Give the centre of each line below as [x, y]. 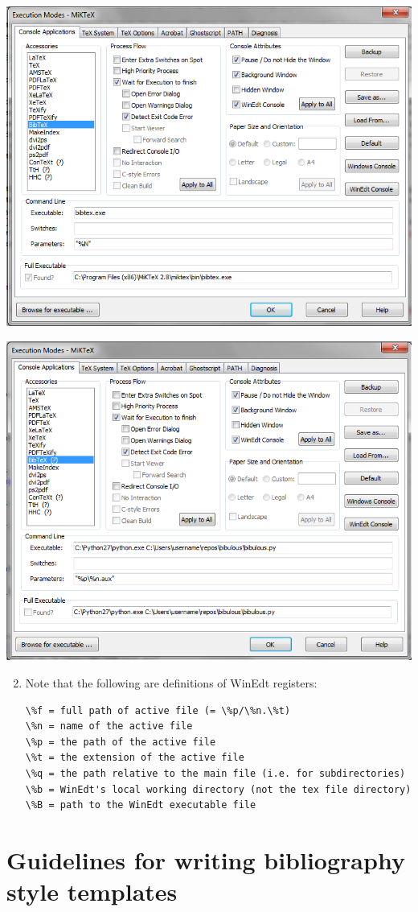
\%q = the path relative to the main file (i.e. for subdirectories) [215, 773]
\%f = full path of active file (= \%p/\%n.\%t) [158, 710]
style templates [92, 891]
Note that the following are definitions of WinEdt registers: [171, 683]
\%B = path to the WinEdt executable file [141, 805]
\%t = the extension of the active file [135, 758]
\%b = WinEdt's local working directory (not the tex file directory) [218, 789]
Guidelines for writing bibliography [206, 859]
